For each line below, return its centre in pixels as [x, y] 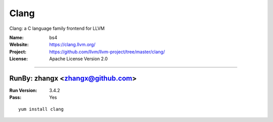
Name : [16, 37]
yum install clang [41, 109]
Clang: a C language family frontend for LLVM [57, 28]
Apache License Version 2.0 [79, 59]
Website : [19, 45]
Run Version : [23, 91]
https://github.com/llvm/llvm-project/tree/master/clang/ [107, 52]
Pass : [15, 97]
